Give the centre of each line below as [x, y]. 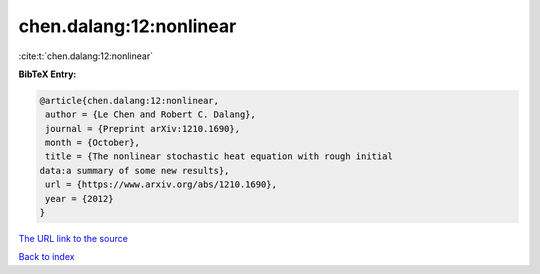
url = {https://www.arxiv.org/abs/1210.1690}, [161, 184]
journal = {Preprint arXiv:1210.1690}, [142, 128]
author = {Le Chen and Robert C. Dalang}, [151, 114]
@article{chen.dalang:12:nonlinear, [129, 100]
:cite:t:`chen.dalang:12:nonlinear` [86, 56]
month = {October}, [92, 143]
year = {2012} [79, 198]
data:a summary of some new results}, [134, 170]
